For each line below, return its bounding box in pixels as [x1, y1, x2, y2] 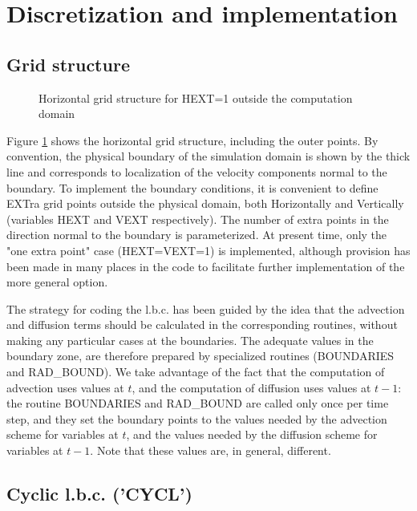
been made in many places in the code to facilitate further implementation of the [6, 258, 405, 274]
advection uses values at [6, 379, 124, 395]
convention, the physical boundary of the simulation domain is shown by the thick [6, 148, 411, 164]
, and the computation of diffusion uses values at [132, 379, 371, 395]
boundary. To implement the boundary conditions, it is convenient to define [6, 179, 379, 196]
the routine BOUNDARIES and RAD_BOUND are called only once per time [6, 395, 389, 412]
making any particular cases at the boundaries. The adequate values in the [6, 331, 374, 348]
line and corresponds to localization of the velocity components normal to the [6, 163, 387, 180]
